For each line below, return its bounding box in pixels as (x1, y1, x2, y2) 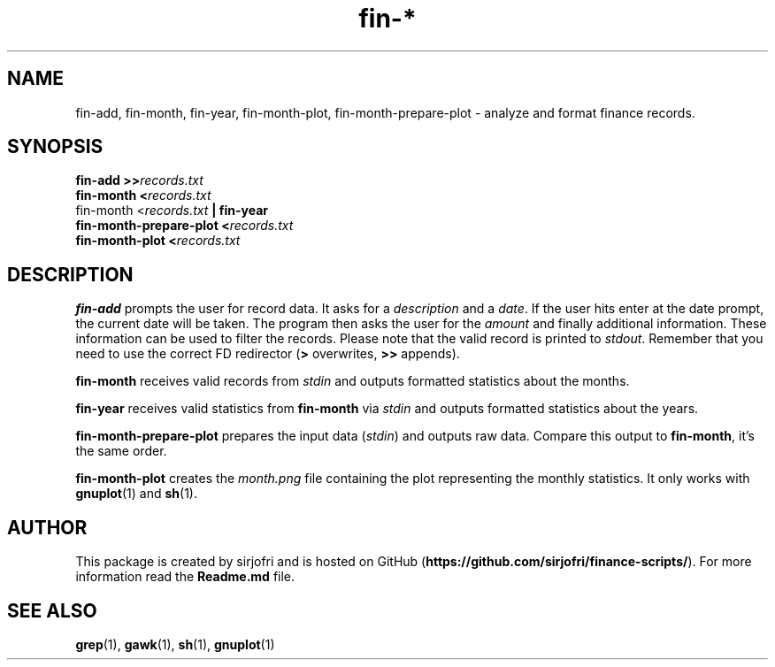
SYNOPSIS (7, 135, 104, 158)
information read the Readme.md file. (75, 569, 295, 585)
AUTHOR (7, 516, 88, 539)
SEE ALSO (7, 599, 97, 622)
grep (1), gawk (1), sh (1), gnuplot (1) (75, 636, 275, 652)
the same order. (75, 443, 167, 459)
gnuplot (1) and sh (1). (75, 486, 198, 502)
